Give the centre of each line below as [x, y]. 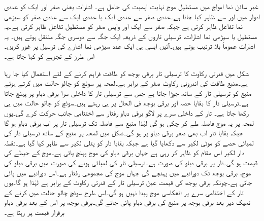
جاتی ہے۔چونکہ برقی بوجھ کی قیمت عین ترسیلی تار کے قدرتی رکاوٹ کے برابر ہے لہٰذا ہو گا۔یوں [128, 182]
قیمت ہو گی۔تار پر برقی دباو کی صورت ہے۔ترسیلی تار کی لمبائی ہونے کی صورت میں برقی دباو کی [131, 162]
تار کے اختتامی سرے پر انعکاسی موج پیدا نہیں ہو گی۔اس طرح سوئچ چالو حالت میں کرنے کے [124, 192]
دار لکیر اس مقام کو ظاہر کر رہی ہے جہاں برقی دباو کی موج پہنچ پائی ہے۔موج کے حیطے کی [124, 152]
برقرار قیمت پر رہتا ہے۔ [34, 212]
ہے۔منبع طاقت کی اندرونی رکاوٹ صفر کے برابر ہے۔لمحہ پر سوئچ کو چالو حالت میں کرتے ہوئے [126, 83]
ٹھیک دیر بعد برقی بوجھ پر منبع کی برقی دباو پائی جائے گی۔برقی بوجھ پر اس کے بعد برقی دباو [127, 202]
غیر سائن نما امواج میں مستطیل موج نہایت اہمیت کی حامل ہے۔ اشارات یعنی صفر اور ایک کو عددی [131, 6]
